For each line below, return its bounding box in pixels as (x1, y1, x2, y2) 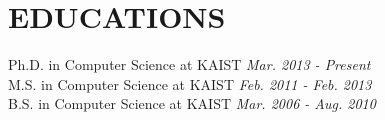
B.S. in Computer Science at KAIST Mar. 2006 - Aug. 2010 (8, 93, 376, 114)
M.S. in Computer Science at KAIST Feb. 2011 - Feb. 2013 (8, 73, 372, 94)
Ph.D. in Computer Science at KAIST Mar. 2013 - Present (8, 54, 371, 75)
